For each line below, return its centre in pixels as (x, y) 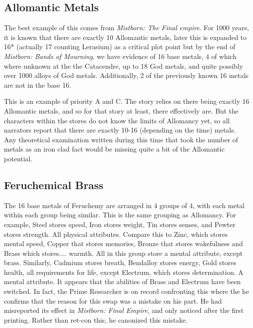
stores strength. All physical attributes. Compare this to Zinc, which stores (116, 234)
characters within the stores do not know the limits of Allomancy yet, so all (117, 120)
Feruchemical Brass (54, 184)
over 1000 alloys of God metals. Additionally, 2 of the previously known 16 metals (126, 75)
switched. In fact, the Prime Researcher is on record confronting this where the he (126, 291)
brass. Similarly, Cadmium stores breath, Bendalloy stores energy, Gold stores (120, 262)
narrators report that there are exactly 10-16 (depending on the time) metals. (120, 130)
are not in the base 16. (38, 85)
